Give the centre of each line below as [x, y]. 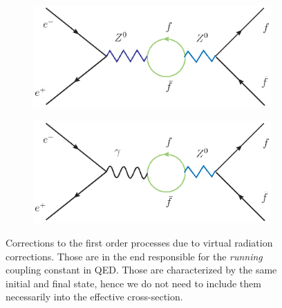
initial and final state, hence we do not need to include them [133, 283]
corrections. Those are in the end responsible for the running [134, 256]
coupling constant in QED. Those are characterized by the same [141, 270]
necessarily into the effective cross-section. [94, 297]
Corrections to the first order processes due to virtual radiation [139, 242]
